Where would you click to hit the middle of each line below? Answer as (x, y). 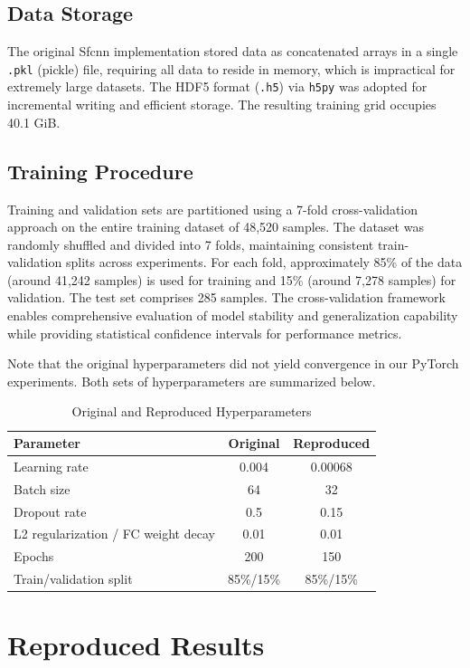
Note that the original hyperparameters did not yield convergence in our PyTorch (233, 363)
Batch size (42, 488)
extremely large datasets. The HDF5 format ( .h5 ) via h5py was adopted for (217, 86)
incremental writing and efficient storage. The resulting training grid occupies (222, 105)
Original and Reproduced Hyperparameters (192, 411)
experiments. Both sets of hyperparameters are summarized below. (192, 381)
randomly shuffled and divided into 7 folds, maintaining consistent (191, 244)
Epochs (34, 556)
